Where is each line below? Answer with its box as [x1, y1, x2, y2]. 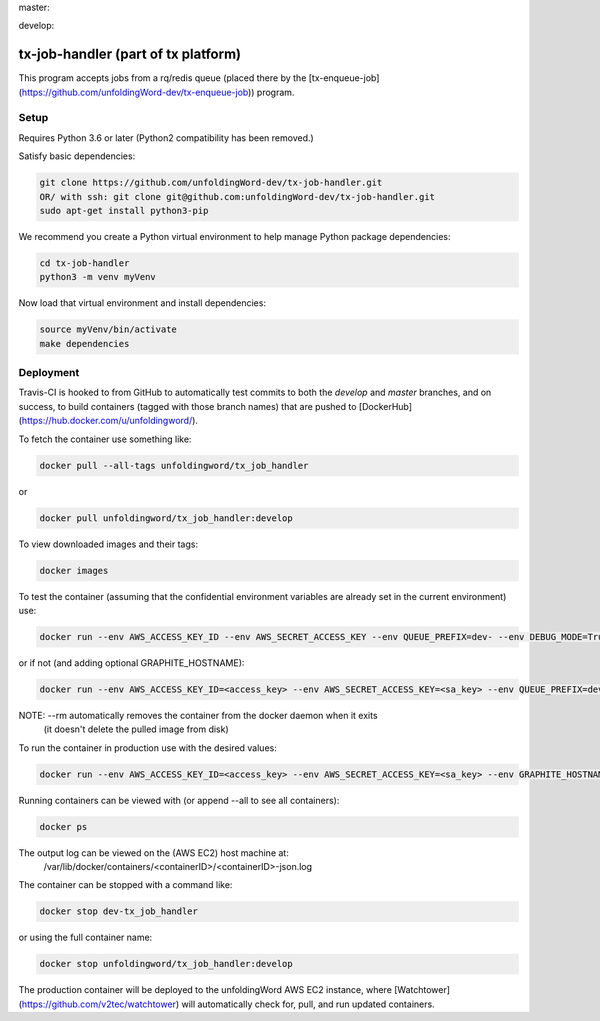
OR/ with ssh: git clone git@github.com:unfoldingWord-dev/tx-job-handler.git [39, 191, 435, 202]
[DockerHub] [358, 400, 413, 412]
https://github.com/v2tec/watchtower [21, 998, 177, 1010]
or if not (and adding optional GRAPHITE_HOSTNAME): [18, 656, 245, 669]
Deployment [18, 366, 80, 380]
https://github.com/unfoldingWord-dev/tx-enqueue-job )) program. [21, 86, 295, 98]
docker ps [39, 821, 88, 832]
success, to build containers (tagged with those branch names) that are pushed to [18, 400, 357, 412]
